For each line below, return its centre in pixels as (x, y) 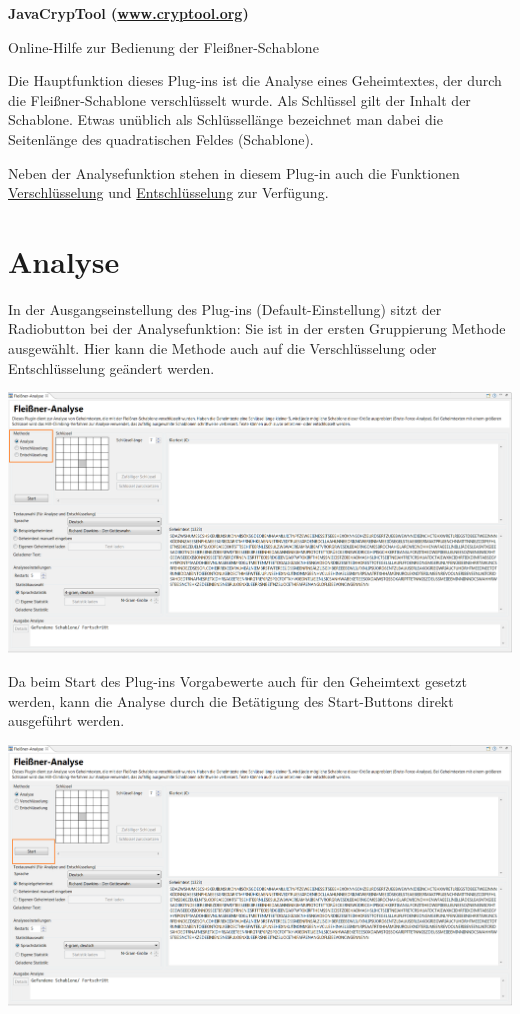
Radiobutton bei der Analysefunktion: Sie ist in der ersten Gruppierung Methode (257, 328)
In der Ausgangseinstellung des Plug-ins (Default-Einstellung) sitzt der (225, 308)
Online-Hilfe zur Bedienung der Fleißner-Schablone (163, 46)
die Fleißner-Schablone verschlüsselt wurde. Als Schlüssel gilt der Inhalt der (239, 99)
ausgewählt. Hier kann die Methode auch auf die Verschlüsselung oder (222, 348)
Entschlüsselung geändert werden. (111, 367)
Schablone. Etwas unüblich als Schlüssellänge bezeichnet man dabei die (225, 119)
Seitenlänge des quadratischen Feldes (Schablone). (161, 138)
